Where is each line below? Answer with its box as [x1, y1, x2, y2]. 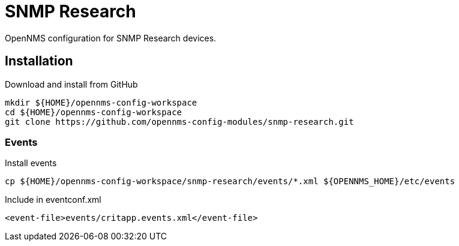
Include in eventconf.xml [5, 194, 101, 205]
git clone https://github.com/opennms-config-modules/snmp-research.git [5, 116, 354, 127]
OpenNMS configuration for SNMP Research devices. [5, 32, 217, 43]
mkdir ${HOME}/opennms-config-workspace [5, 97, 197, 107]
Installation [5, 53, 73, 69]
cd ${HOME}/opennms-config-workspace [5, 107, 182, 117]
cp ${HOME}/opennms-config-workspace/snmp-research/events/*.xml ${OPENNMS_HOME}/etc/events [5, 176, 455, 187]
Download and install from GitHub [5, 79, 138, 89]
